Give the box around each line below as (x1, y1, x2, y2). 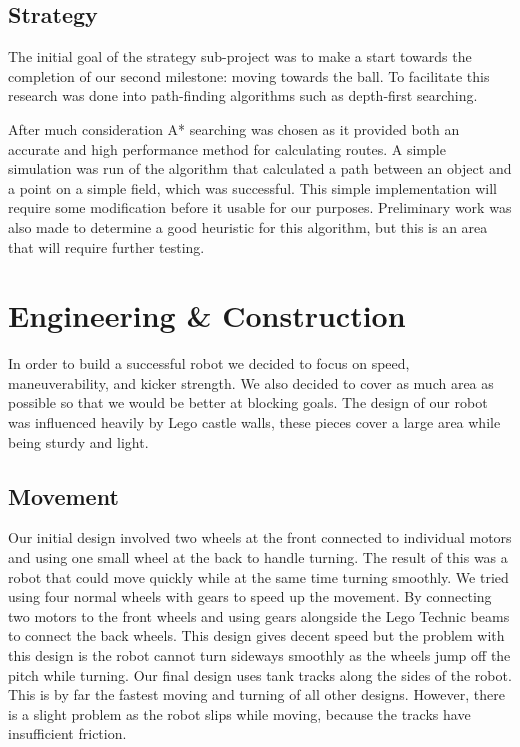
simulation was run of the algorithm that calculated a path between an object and (8, 158, 512, 179)
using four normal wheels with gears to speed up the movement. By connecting (8, 586, 492, 607)
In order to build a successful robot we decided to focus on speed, (8, 353, 410, 374)
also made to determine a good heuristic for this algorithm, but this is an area (8, 216, 488, 237)
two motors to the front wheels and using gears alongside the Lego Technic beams (8, 605, 510, 626)
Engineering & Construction (8, 295, 406, 336)
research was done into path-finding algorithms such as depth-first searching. (8, 85, 478, 106)
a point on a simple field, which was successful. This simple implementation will (8, 177, 497, 198)
